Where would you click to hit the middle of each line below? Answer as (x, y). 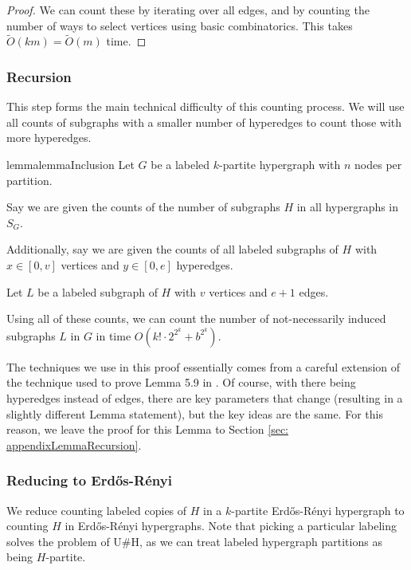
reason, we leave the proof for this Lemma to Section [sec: (147, 429)
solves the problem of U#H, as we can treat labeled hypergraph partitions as (194, 541)
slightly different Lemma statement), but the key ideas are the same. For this (195, 413)
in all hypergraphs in (348, 207)
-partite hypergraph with (280, 164)
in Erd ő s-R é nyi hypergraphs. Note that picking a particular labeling (231, 526)
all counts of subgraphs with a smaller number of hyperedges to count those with (204, 122)
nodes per (378, 164)
